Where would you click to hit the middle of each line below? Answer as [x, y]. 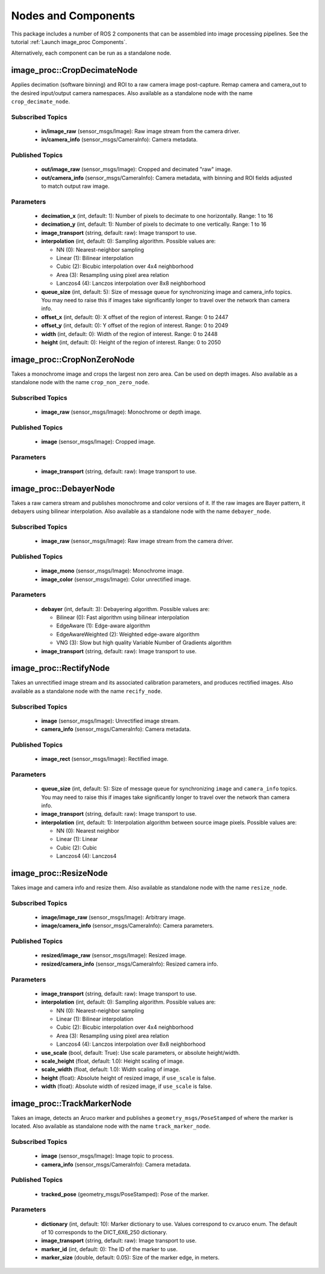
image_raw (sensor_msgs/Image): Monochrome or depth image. [121, 412]
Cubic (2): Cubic [77, 847]
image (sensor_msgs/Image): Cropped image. [98, 442]
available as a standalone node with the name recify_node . [87, 691]
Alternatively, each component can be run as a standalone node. [91, 53]
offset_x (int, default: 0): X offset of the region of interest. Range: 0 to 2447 [135, 317]
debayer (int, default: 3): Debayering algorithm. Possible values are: [125, 609]
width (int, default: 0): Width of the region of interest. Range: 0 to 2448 [129, 334]
